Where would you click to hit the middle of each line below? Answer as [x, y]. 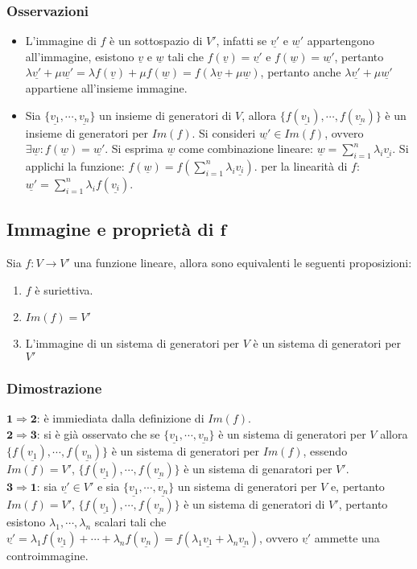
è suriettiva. [64, 289]
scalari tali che [130, 522]
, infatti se [242, 41]
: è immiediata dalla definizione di [120, 418]
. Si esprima [134, 148]
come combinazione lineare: [246, 148]
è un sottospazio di [156, 41]
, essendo [325, 451]
